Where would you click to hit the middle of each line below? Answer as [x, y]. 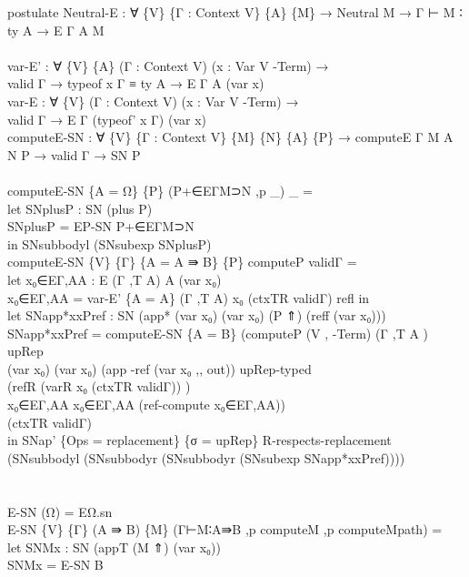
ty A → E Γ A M [56, 30]
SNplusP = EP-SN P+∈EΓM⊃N [101, 226]
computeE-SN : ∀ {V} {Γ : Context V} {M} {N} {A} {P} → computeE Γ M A [230, 137]
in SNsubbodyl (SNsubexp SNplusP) [110, 243]
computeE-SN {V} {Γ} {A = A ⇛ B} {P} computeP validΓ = [182, 262]
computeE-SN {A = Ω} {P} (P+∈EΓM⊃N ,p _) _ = [160, 190]
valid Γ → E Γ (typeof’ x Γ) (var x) [107, 119]
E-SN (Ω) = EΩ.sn [60, 511]
